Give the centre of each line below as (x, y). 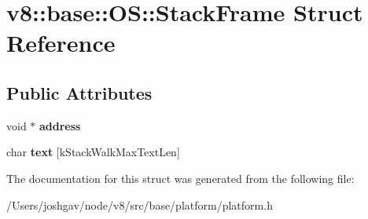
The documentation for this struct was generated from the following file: (180, 178)
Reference (61, 43)
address (60, 125)
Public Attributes (79, 92)
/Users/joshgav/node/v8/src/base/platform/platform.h (140, 204)
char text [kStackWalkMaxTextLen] (93, 152)
